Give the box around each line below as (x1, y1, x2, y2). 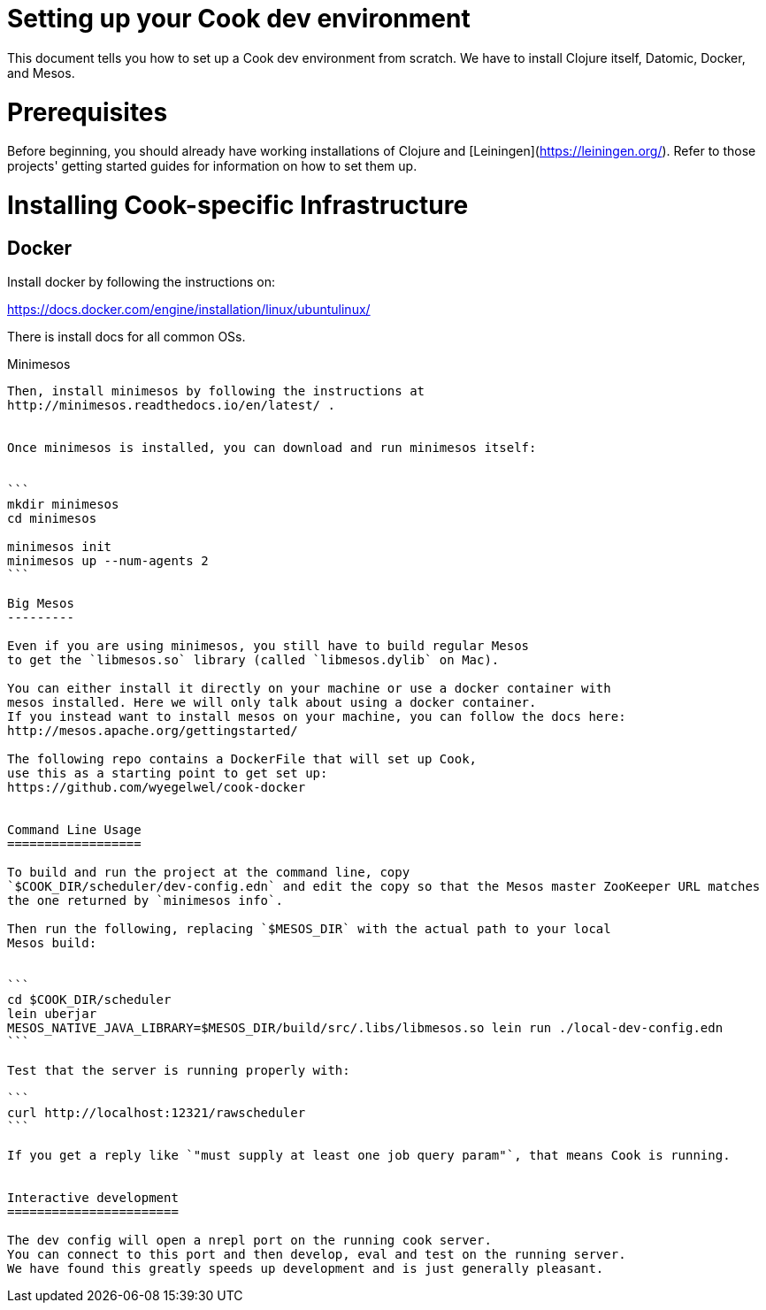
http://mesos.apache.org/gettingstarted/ (7, 724, 298, 739)
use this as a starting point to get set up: (7, 766, 328, 781)
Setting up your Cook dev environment (7, 4, 471, 34)
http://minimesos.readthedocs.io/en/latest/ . (7, 398, 335, 413)
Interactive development (7, 1191, 179, 1206)
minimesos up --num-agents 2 (7, 554, 209, 569)
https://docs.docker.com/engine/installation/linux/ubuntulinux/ (7, 302, 371, 318)
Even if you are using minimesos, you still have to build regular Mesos (7, 639, 530, 654)
